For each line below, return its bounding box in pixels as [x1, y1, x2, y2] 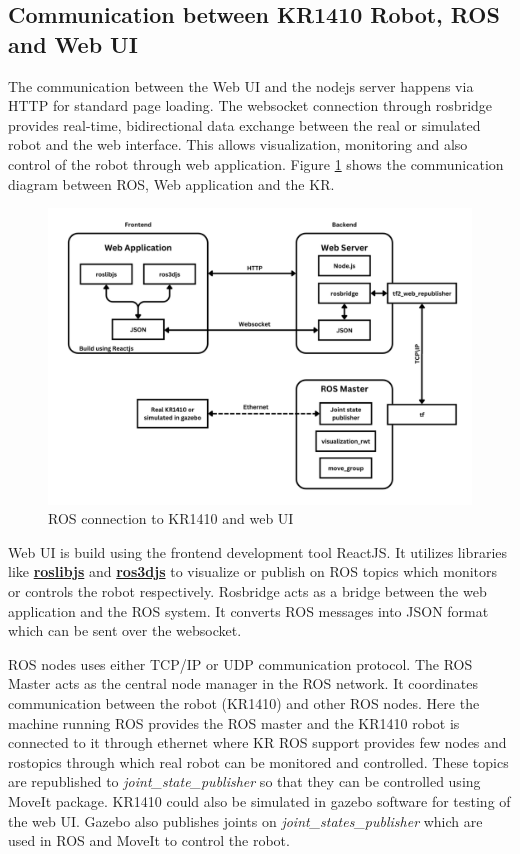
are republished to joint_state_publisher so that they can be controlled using [8, 771, 481, 792]
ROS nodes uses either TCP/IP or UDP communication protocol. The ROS [8, 653, 473, 674]
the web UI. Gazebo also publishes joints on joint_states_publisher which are [8, 810, 483, 831]
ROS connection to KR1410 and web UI [48, 508, 294, 529]
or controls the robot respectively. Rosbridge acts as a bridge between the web [8, 581, 487, 601]
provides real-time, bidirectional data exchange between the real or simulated [8, 114, 481, 135]
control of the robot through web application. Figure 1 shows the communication [8, 153, 504, 174]
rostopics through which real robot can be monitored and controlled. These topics [8, 751, 509, 772]
